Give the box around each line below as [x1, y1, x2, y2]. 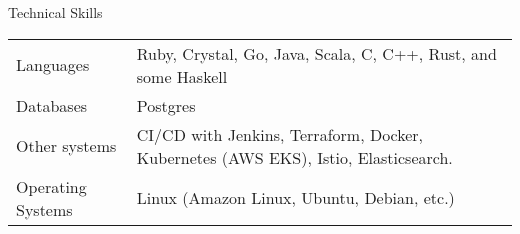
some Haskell [136, 64, 228, 88]
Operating [16, 174, 87, 198]
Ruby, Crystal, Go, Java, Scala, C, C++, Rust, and [136, 41, 497, 65]
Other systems [16, 134, 117, 158]
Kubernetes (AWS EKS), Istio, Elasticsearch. [136, 145, 453, 169]
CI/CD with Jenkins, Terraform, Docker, [136, 122, 424, 146]
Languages [16, 53, 90, 77]
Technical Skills [8, 2, 103, 22]
